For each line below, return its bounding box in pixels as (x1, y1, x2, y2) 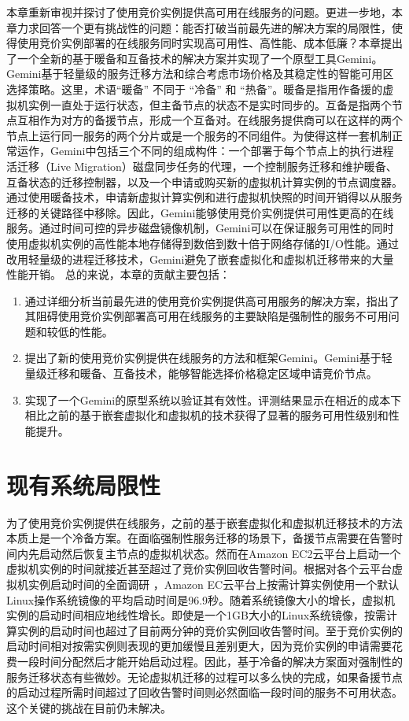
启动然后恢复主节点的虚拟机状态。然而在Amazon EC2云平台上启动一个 (39, 545, 401, 561)
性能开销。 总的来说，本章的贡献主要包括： (6, 266, 230, 283)
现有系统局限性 (6, 468, 161, 501)
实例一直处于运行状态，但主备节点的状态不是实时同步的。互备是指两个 (28, 96, 392, 113)
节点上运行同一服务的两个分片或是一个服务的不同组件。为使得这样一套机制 (6, 127, 392, 143)
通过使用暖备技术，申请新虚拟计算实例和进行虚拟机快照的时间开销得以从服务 (6, 189, 403, 205)
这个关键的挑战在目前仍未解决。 (6, 699, 171, 715)
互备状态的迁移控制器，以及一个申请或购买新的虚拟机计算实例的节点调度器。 (6, 173, 403, 190)
